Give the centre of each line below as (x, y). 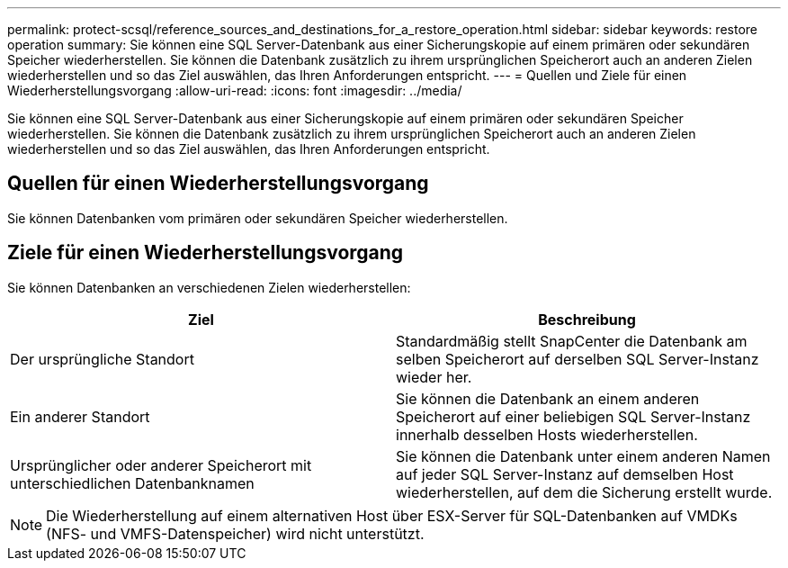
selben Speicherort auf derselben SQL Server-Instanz (578, 359)
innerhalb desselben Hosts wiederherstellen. (547, 434)
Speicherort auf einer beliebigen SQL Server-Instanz (573, 416)
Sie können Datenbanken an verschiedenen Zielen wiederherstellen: (209, 287)
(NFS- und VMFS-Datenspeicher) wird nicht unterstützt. (235, 533)
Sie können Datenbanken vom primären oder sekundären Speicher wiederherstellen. (258, 218)
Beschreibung (587, 319)
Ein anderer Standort (80, 416)
